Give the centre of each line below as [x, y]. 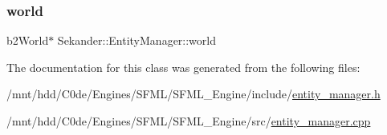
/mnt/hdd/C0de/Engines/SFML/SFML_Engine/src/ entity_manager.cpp [189, 121]
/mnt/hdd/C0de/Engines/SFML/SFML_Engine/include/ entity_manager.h [193, 94]
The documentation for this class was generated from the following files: [183, 67]
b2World [28, 40]
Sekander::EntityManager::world [136, 40]
